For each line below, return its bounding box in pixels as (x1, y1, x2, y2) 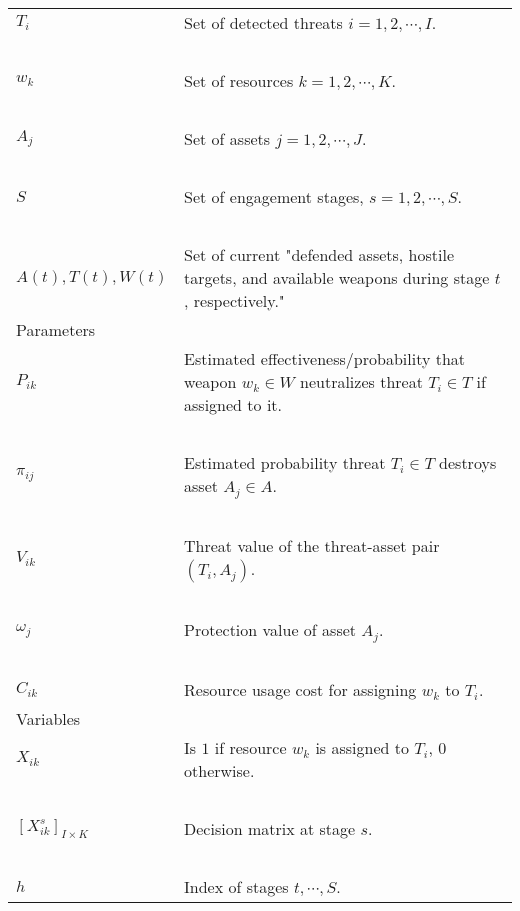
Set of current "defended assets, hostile (184, 243, 455, 266)
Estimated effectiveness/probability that (184, 347, 466, 370)
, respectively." (184, 289, 285, 312)
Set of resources (184, 69, 294, 92)
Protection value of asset (184, 617, 357, 641)
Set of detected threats (184, 11, 343, 34)
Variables (16, 706, 81, 730)
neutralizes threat (300, 370, 423, 393)
